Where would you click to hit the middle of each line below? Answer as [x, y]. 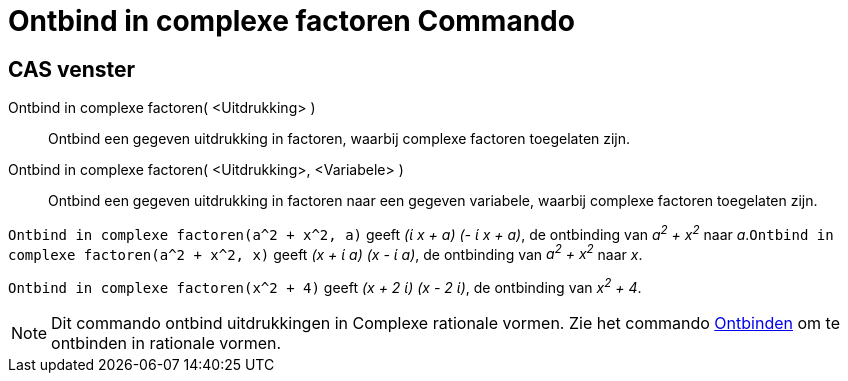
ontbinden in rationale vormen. [166, 343]
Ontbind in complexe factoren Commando [291, 21]
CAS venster [72, 69]
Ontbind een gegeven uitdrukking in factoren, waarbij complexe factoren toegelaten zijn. [339, 139]
